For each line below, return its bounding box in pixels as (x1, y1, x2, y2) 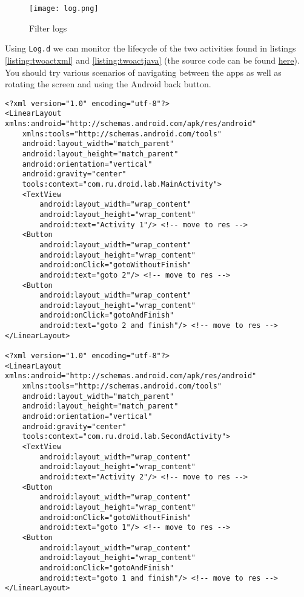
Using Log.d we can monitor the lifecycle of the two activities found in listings (5, 42, 296, 55)
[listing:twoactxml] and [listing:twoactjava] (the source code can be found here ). (5, 53, 300, 66)
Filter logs (29, 21, 67, 34)
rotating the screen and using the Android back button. (5, 78, 211, 90)
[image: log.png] (29, 4, 99, 13)
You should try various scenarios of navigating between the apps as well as (5, 65, 282, 78)
